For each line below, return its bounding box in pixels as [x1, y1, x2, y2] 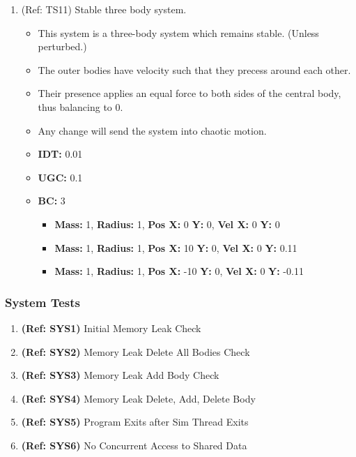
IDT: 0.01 [38, 147, 83, 161]
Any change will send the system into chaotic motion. [38, 123, 267, 137]
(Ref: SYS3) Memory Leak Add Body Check [21, 368, 219, 382]
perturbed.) [38, 39, 87, 54]
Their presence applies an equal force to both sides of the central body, [38, 86, 341, 100]
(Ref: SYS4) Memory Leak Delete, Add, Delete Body [21, 391, 256, 405]
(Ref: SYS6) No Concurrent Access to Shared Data [21, 437, 247, 452]
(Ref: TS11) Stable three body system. [21, 2, 187, 16]
